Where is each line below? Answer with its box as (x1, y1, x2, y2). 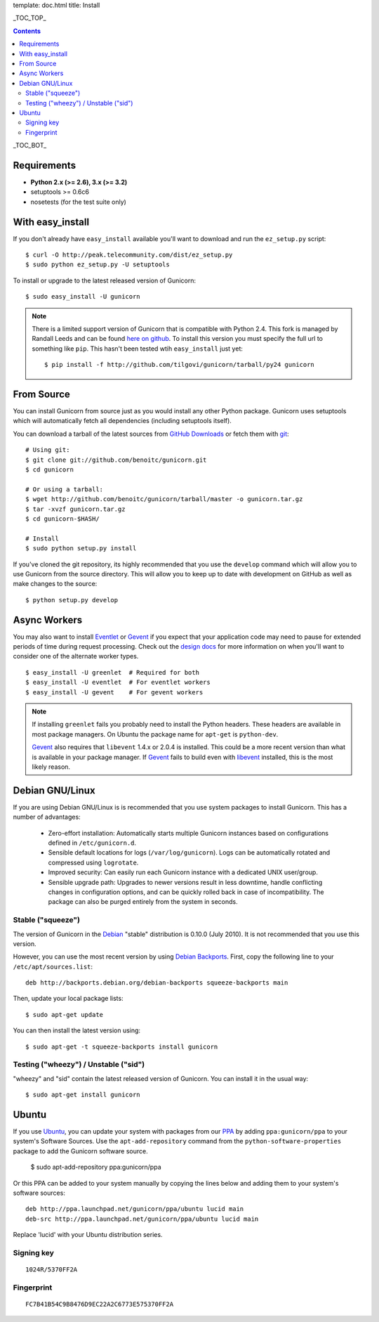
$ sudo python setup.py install (25, 545, 137, 552)
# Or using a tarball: (25, 485, 104, 493)
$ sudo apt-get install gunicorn (25, 1091, 140, 1099)
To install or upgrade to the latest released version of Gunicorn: (13, 276, 197, 285)
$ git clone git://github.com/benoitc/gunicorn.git (25, 455, 207, 464)
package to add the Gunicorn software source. (13, 1146, 148, 1155)
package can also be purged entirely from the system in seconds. (48, 897, 238, 906)
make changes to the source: (13, 580, 98, 588)
